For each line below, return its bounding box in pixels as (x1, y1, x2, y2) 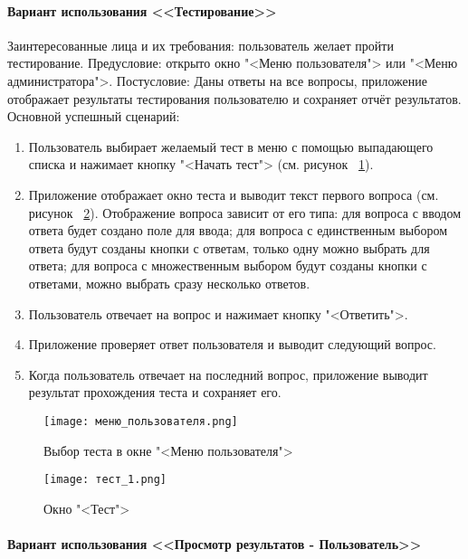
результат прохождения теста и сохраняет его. (28, 383, 282, 402)
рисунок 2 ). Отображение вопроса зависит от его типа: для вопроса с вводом (28, 203, 462, 222)
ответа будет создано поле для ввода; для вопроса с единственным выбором (28, 221, 447, 240)
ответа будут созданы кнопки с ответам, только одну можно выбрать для (28, 238, 430, 257)
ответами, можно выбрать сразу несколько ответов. (28, 273, 310, 292)
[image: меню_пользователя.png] (43, 414, 238, 428)
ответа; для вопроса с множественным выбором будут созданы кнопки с (28, 256, 427, 275)
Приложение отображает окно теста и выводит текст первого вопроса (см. (28, 185, 439, 204)
